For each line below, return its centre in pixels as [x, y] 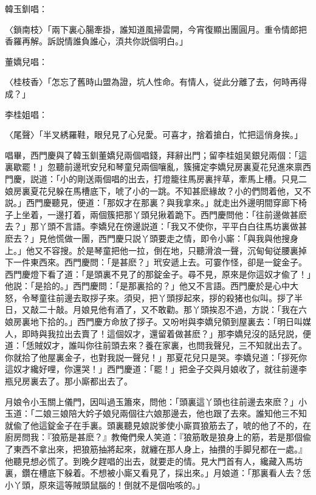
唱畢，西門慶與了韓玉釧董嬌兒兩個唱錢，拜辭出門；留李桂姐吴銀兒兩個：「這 [156, 155]
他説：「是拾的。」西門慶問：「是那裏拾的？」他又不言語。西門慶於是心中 [147, 286]
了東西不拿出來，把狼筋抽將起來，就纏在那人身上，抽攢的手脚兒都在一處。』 [156, 449]
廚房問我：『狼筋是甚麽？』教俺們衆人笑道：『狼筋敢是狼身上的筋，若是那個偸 [158, 437]
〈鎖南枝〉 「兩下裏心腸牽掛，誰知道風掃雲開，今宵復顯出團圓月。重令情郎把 [156, 29]
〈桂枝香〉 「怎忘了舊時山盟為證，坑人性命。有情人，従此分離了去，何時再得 [156, 82]
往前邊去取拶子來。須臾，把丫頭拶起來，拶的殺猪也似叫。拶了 [170, 297]
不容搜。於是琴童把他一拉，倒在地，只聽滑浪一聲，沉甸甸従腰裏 [170, 250]
